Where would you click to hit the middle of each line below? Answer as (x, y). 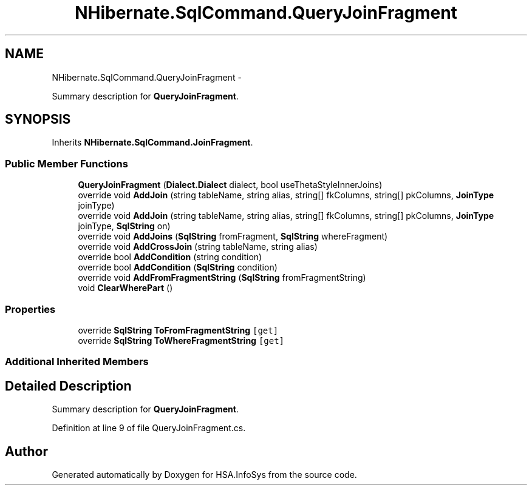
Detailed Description (68, 386)
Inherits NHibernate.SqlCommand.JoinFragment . (152, 143)
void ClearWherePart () (125, 288)
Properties (30, 309)
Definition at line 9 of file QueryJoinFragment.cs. (149, 428)
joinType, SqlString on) (124, 226)
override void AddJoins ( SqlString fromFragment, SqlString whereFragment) (233, 237)
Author (26, 451)
